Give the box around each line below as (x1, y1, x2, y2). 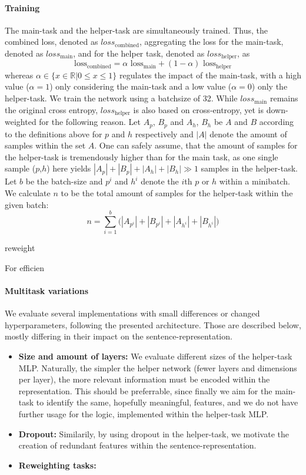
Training (5, 1, 40, 14)
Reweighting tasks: (18, 458, 97, 471)
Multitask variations (5, 285, 89, 297)
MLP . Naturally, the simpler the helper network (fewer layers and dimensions (18, 361, 297, 374)
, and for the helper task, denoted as (73, 47, 205, 59)
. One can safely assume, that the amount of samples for (94, 139, 298, 151)
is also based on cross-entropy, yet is (133, 103, 264, 116)
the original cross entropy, (5, 103, 98, 116)
